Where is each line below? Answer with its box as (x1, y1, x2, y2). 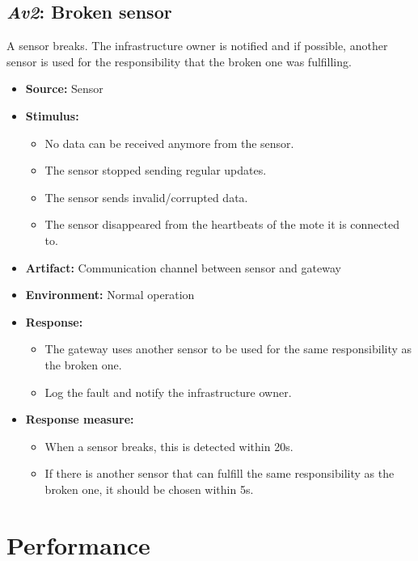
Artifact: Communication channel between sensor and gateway (25, 259, 341, 276)
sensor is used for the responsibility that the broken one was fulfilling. (6, 53, 352, 70)
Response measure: (25, 411, 134, 428)
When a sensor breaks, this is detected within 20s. (44, 437, 293, 454)
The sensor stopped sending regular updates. (44, 162, 267, 179)
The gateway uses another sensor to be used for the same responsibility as (44, 340, 412, 357)
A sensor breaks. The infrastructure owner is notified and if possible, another (6, 37, 388, 54)
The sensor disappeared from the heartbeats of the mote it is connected (44, 216, 399, 233)
